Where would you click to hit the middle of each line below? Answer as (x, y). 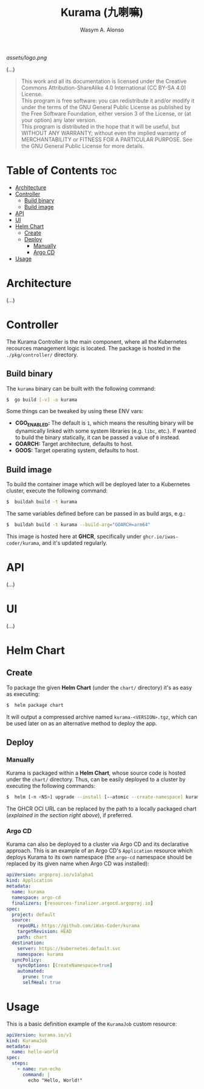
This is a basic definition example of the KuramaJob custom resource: (92, 1024)
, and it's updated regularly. (73, 542)
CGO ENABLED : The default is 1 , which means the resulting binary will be (104, 424)
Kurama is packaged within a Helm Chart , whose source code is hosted (96, 773)
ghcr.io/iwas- (160, 537)
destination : (28, 943)
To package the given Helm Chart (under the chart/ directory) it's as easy (99, 687)
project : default (34, 915)
